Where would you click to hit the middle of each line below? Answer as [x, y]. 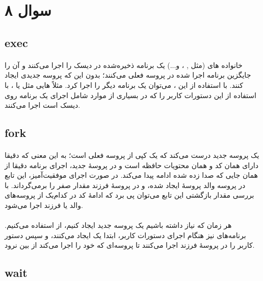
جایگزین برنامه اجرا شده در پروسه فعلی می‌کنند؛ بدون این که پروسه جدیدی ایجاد [128, 75]
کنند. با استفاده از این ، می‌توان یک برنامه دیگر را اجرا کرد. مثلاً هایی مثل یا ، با [124, 85]
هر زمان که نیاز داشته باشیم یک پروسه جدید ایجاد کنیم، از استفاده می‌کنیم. [118, 225]
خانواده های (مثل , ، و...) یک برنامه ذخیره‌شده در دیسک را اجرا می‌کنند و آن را [124, 65]
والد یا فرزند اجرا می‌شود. [44, 205]
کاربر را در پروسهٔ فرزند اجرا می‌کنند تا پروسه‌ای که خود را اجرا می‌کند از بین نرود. [130, 245]
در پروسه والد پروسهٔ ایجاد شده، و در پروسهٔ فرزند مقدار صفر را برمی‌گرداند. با [125, 185]
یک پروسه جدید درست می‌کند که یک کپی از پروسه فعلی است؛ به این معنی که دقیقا [132, 155]
